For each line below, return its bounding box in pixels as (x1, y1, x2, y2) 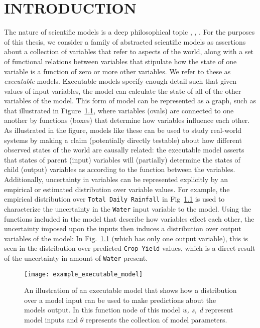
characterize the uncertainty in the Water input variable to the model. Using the (4, 203, 251, 214)
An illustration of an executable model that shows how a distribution (24, 285, 237, 295)
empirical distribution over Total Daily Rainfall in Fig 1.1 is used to (4, 194, 225, 204)
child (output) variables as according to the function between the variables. (4, 164, 235, 175)
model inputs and (24, 314, 78, 325)
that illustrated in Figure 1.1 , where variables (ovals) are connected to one (4, 105, 234, 115)
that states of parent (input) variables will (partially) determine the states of (4, 154, 240, 165)
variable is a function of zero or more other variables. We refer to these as (4, 66, 231, 76)
